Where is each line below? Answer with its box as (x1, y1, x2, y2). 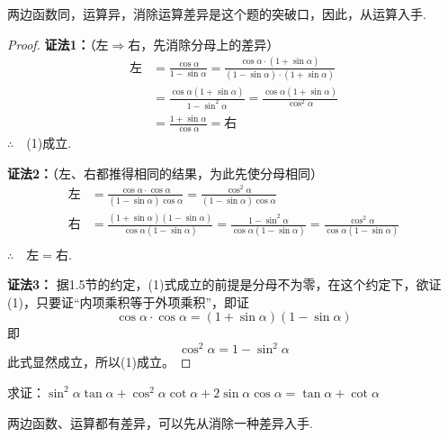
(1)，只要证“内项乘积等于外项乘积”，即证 (7, 292, 250, 311)
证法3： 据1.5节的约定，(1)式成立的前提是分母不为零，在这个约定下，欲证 (7, 275, 442, 294)
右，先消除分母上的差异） (128, 34, 280, 53)
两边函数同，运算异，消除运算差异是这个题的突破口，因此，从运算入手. (7, 5, 426, 23)
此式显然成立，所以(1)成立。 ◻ (7, 352, 192, 371)
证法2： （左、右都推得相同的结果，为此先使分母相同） (7, 163, 324, 182)
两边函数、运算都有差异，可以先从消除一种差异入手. (7, 413, 313, 432)
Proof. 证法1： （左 (7, 34, 109, 53)
